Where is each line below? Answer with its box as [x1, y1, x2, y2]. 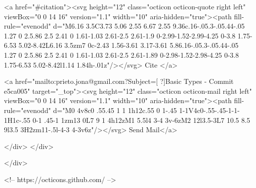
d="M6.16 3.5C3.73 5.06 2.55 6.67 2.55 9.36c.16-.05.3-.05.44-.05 [53, 21, 245, 31]
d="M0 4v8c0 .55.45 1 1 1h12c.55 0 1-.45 [53, 105, 177, 115]
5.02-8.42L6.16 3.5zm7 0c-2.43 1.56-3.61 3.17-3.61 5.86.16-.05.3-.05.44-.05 [18, 40, 239, 50]
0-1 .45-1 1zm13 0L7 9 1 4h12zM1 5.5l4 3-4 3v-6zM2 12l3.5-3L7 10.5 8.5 [32, 114, 251, 125]
